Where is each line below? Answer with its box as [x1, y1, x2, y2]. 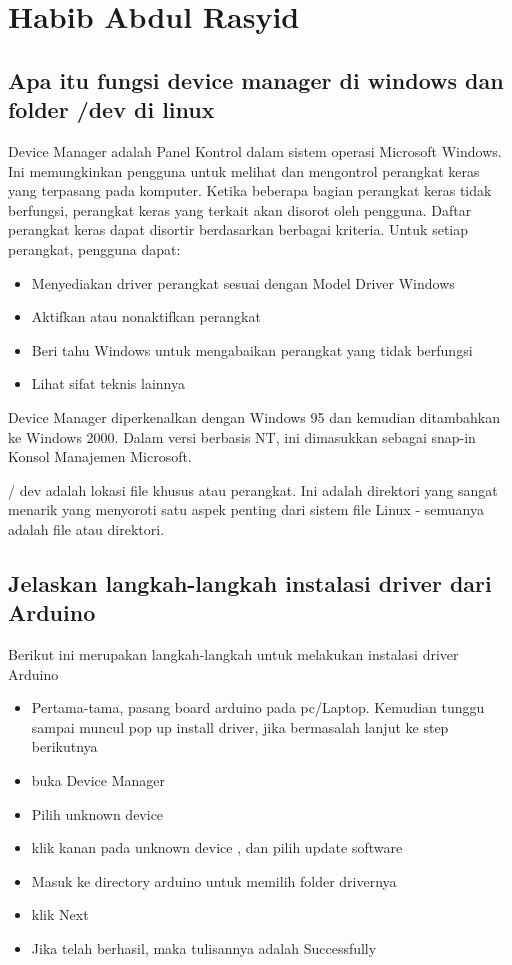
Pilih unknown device [31, 803, 164, 824]
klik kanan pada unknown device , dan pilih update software [31, 837, 403, 858]
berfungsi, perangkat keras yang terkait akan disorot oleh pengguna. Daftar [8, 199, 472, 220]
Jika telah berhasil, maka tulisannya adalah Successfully [31, 938, 377, 958]
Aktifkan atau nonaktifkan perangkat [31, 306, 261, 327]
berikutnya [31, 736, 98, 757]
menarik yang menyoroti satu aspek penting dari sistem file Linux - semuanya [8, 499, 484, 520]
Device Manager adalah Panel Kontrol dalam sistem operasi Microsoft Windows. [8, 140, 502, 161]
